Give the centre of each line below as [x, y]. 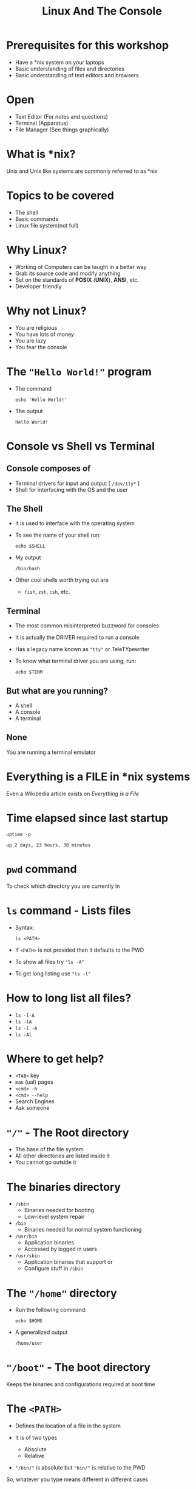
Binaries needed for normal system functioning [83, 1230]
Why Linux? [37, 250]
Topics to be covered [60, 195]
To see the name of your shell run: [58, 535]
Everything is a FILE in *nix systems [98, 776]
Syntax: [25, 927]
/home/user [29, 1344]
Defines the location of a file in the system [68, 1426]
